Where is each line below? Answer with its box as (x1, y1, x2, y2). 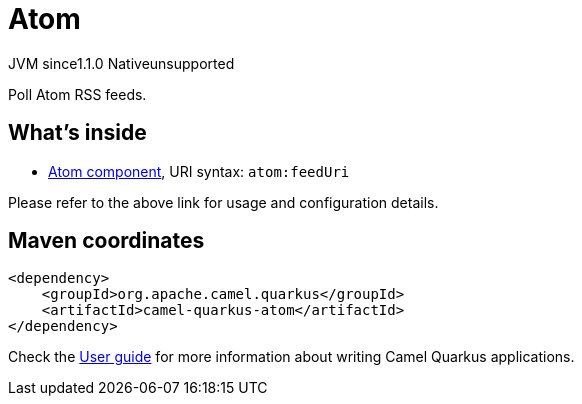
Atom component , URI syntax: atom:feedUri (48, 162, 350, 180)
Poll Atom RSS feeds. (8, 85, 147, 103)
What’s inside (8, 120, 147, 146)
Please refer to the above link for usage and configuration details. (8, 193, 439, 211)
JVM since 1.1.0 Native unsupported (8, 54, 235, 72)
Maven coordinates (8, 228, 205, 254)
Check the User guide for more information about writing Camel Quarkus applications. (8, 348, 575, 366)
